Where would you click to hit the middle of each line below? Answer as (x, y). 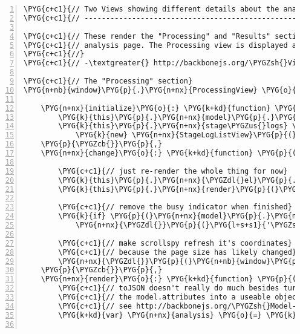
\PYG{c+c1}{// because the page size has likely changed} (178, 252)
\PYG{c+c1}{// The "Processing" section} (108, 81)
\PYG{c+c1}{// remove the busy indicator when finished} (175, 207)
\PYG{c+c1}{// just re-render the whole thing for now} (173, 171)
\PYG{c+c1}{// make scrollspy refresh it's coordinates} (175, 243)
